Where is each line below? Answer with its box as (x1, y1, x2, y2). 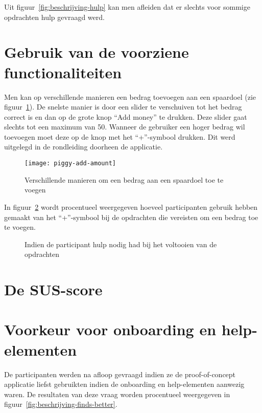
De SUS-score (4, 279, 103, 300)
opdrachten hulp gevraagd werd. (4, 11, 105, 22)
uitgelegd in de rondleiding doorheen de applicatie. (4, 141, 163, 152)
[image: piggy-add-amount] (25, 160, 116, 167)
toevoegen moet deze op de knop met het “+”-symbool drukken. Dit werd (4, 131, 235, 142)
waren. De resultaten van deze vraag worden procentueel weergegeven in (4, 388, 230, 399)
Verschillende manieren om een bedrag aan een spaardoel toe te (25, 174, 224, 185)
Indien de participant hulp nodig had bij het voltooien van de (25, 238, 217, 249)
